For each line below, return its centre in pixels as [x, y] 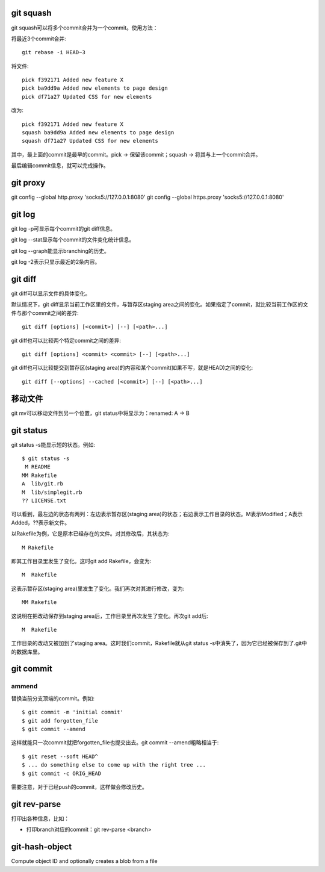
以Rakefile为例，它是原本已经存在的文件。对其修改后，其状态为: [90, 534]
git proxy [28, 183]
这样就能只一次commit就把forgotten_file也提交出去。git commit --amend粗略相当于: [115, 743]
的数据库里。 [27, 652]
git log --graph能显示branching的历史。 [60, 251]
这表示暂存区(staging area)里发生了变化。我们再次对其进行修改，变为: [98, 588]
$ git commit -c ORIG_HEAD [62, 773]
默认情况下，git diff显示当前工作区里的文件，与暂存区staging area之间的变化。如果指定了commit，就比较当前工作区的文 [159, 305]
